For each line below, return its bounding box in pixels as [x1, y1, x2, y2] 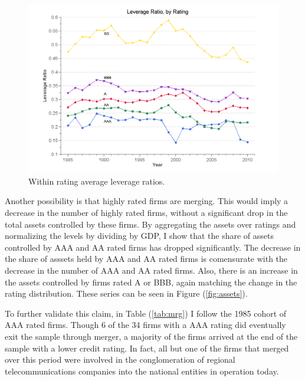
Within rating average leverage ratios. [28, 175, 165, 187]
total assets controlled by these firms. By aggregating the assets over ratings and [5, 218, 296, 230]
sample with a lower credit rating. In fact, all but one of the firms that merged [5, 341, 289, 354]
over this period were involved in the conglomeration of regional [5, 353, 235, 366]
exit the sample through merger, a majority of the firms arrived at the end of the [5, 330, 298, 342]
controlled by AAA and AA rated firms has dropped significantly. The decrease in [5, 241, 301, 253]
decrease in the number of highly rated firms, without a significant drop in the [5, 206, 288, 219]
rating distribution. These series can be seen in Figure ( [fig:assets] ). [5, 287, 248, 300]
